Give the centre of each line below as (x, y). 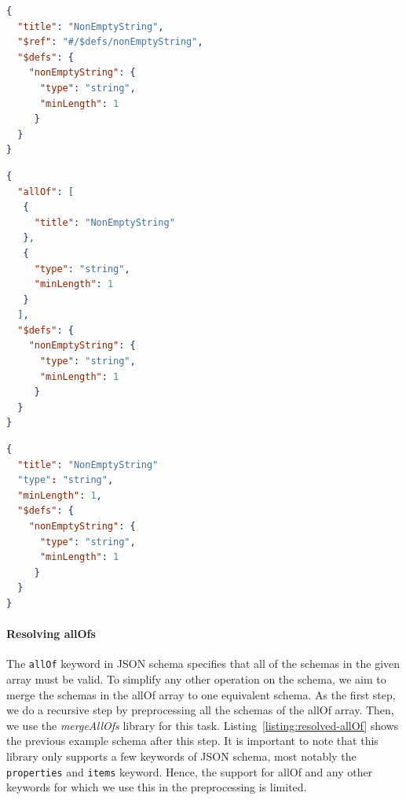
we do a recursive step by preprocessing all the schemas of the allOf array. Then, (200, 710)
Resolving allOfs (51, 634)
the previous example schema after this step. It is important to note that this (192, 741)
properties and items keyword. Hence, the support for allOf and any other (190, 771)
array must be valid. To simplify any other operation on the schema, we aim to (196, 679)
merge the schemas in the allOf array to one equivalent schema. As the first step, (201, 694)
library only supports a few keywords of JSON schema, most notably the (181, 756)
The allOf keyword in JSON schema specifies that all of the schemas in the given (203, 664)
